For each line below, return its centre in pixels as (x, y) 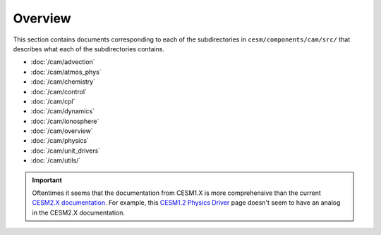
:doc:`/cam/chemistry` (63, 82)
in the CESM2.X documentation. (79, 212)
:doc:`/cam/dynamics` (63, 111)
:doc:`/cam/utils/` (56, 160)
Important (47, 180)
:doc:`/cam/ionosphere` (65, 121)
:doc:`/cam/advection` (63, 62)
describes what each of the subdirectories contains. (89, 49)
